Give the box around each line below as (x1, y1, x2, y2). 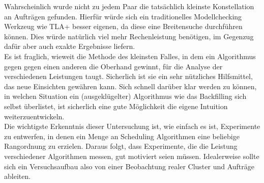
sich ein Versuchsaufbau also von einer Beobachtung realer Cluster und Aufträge (4, 161, 254, 171)
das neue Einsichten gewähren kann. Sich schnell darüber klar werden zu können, (4, 81, 257, 91)
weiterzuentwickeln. (4, 111, 65, 121)
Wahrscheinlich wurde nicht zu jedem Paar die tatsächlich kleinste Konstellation (4, 1, 254, 11)
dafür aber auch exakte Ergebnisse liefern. (4, 41, 135, 51)
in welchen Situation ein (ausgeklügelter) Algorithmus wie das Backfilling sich (4, 91, 247, 101)
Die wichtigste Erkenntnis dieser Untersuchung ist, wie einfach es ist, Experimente (4, 121, 260, 132)
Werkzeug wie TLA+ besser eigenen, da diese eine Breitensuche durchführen (4, 21, 243, 32)
